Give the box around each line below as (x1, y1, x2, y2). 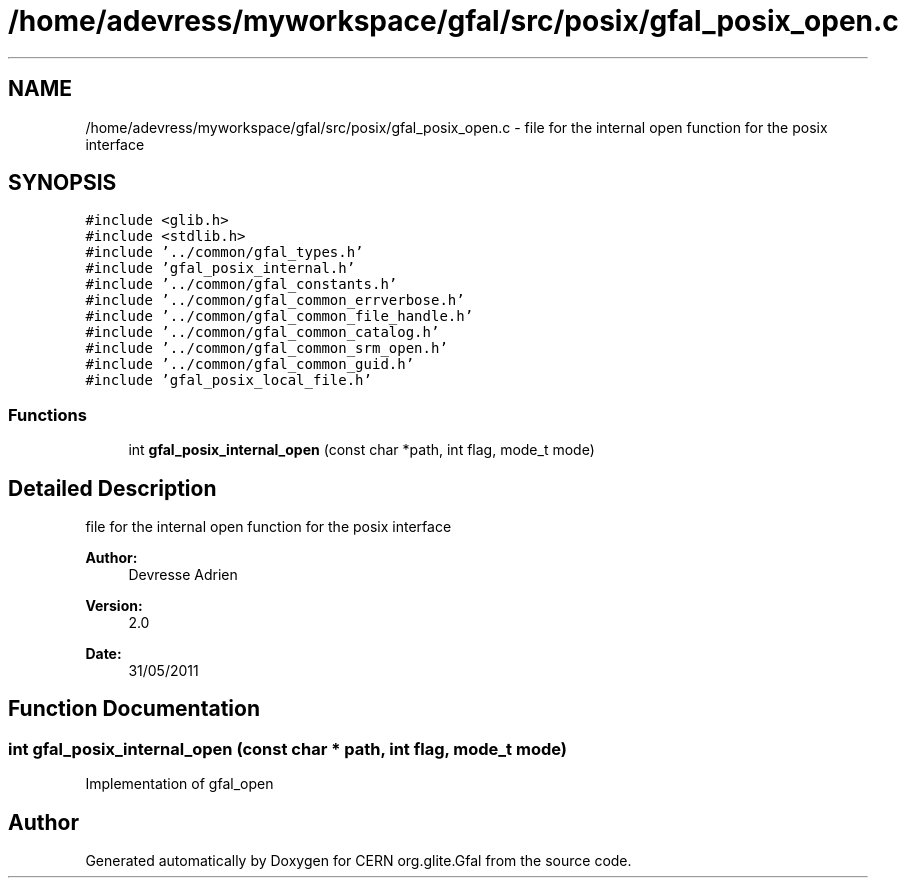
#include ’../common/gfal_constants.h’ (85, 276, 398, 293)
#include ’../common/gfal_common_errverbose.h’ (85, 292, 465, 309)
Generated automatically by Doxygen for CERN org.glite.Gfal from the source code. (85, 852, 632, 870)
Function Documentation (8, 696, 260, 722)
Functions (8, 404, 87, 425)
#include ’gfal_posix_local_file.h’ (85, 372, 372, 389)
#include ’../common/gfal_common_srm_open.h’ (85, 340, 448, 357)
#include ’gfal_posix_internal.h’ (85, 260, 356, 277)
